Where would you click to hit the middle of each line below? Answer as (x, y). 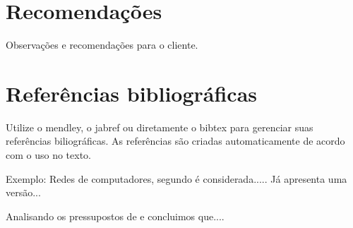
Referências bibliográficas (132, 93)
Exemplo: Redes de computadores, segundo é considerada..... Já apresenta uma (176, 178)
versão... (23, 192)
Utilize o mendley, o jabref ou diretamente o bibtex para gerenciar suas (160, 127)
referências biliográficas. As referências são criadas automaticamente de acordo (175, 141)
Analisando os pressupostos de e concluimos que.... (115, 216)
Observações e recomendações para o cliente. (102, 45)
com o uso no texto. (49, 155)
